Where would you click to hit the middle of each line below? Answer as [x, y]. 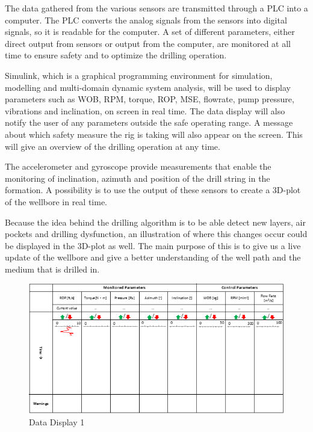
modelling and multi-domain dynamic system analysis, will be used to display [148, 87]
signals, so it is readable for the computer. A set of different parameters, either [150, 32]
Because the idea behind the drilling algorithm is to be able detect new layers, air [155, 222]
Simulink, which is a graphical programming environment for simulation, [139, 75]
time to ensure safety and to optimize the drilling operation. [116, 55]
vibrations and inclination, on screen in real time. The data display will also [145, 110]
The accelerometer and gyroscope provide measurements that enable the [138, 166]
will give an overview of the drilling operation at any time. [113, 146]
